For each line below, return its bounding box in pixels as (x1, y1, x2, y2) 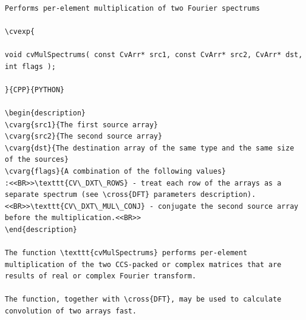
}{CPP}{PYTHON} (5, 85, 65, 94)
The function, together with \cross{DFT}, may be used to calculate (5, 295, 282, 304)
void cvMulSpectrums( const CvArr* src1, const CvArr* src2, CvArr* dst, (5, 50, 303, 59)
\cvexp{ (5, 27, 35, 36)
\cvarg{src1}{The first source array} (5, 120, 158, 129)
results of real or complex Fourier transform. (5, 272, 197, 281)
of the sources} (5, 155, 69, 164)
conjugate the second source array (157, 202, 298, 211)
